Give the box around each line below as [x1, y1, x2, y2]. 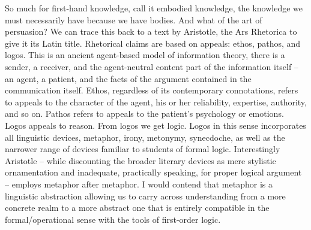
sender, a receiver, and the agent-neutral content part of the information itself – [5, 60, 298, 72]
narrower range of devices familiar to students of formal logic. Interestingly [5, 143, 280, 155]
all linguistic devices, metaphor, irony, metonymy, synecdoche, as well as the [5, 131, 285, 143]
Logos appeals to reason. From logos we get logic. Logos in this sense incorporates [5, 119, 306, 131]
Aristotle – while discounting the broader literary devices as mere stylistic [5, 154, 276, 167]
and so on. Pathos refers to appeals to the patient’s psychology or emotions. [5, 107, 284, 120]
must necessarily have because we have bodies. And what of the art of [5, 13, 262, 26]
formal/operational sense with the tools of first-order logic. [5, 213, 221, 225]
